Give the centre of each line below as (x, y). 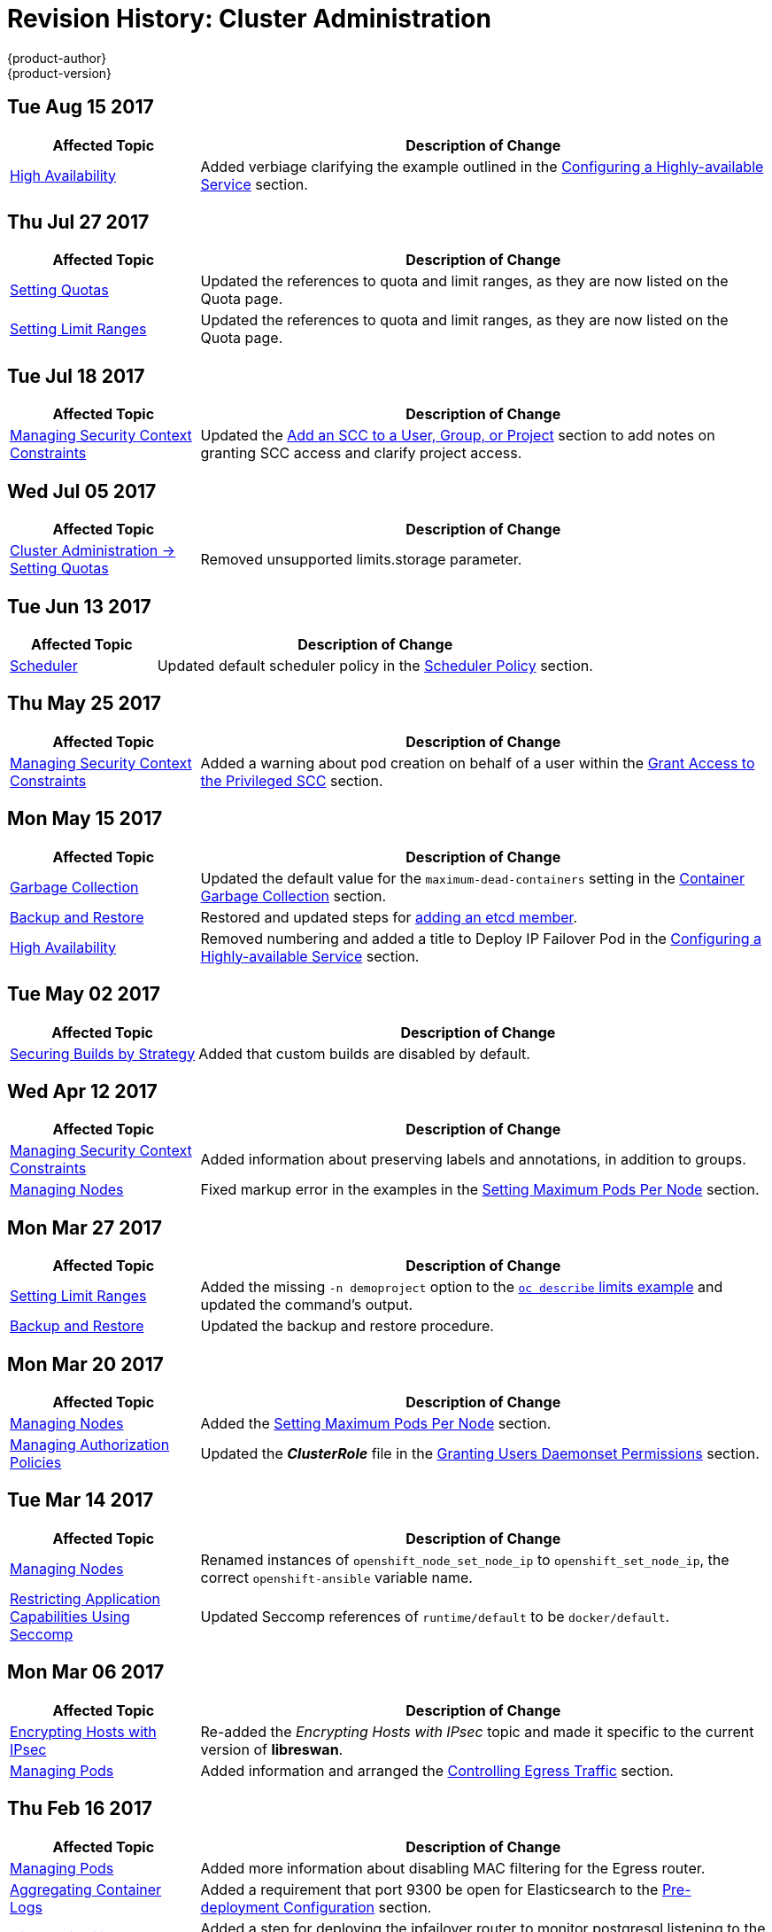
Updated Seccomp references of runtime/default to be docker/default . (435, 1616)
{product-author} (57, 58)
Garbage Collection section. (293, 896)
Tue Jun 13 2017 (79, 606)
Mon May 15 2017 (85, 819)
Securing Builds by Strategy (103, 1053)
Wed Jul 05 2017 (82, 491)
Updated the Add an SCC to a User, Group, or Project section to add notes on (458, 436)
